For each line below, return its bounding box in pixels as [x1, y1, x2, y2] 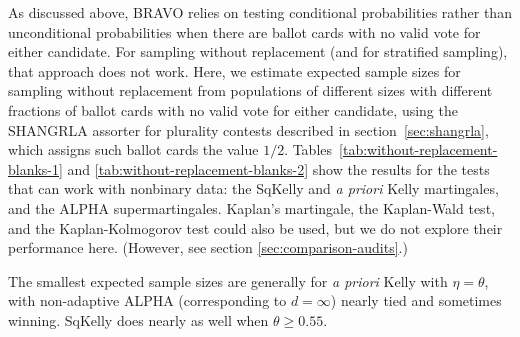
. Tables [284, 139, 333, 160]
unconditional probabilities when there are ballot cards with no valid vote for [8, 21, 481, 42]
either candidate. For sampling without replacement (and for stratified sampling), [8, 41, 508, 62]
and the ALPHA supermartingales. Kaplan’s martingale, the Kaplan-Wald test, [8, 197, 495, 218]
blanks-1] [8, 158, 63, 179]
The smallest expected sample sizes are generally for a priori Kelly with [8, 270, 448, 291]
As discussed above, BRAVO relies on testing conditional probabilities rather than [8, 2, 512, 22]
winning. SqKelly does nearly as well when [8, 309, 269, 330]
